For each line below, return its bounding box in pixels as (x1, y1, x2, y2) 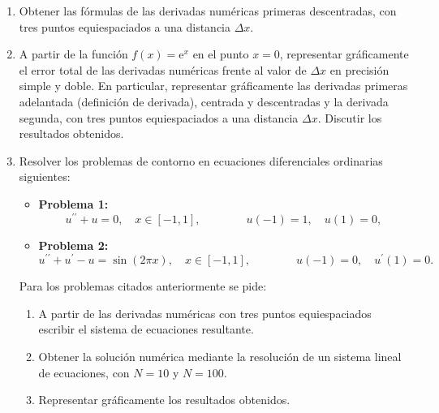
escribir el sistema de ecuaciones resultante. (38, 321, 254, 338)
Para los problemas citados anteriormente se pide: (19, 277, 267, 295)
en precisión (329, 61, 390, 78)
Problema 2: (38, 236, 109, 253)
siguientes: (19, 168, 71, 185)
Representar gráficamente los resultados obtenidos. (38, 391, 291, 408)
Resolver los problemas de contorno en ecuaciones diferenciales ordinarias (19, 152, 383, 169)
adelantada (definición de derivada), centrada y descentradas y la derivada (19, 92, 389, 110)
